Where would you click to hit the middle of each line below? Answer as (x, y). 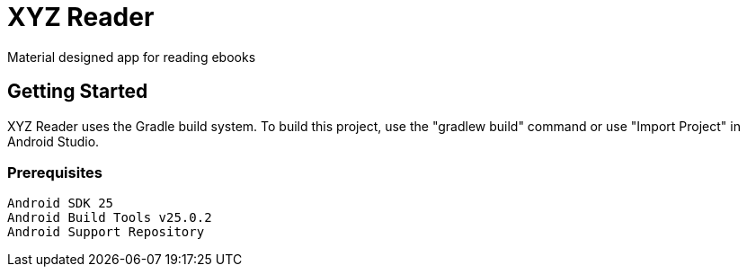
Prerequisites (55, 172)
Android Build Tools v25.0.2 (110, 218)
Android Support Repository (106, 232)
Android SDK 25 (61, 203)
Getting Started (78, 92)
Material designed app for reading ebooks (132, 57)
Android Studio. (53, 141)
